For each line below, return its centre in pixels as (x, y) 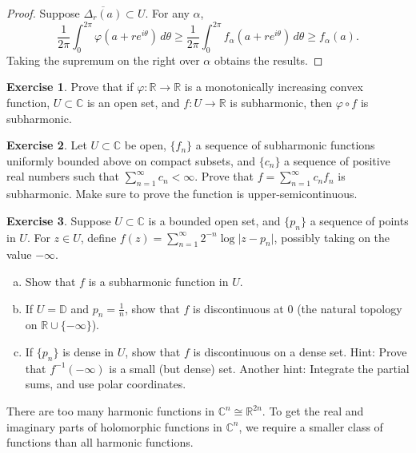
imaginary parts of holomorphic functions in (114, 426)
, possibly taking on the (332, 237)
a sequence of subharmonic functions (285, 145)
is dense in (88, 352)
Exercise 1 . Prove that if (70, 87)
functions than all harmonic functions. (100, 442)
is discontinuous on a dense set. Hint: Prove (300, 352)
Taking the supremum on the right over (103, 60)
